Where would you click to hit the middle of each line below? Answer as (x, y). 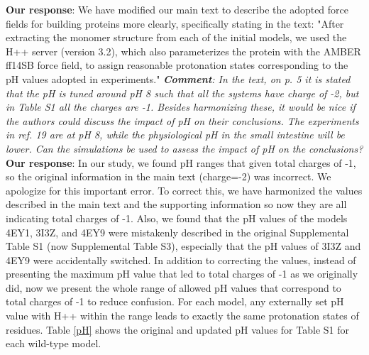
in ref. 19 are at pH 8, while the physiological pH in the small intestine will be (175, 135)
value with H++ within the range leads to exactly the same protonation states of (182, 316)
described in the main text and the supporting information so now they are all (176, 204)
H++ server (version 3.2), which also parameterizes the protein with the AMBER (183, 51)
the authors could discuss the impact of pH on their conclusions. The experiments (182, 120)
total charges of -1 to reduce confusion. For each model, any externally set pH (175, 301)
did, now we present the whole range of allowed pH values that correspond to (174, 287)
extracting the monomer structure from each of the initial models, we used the (176, 37)
